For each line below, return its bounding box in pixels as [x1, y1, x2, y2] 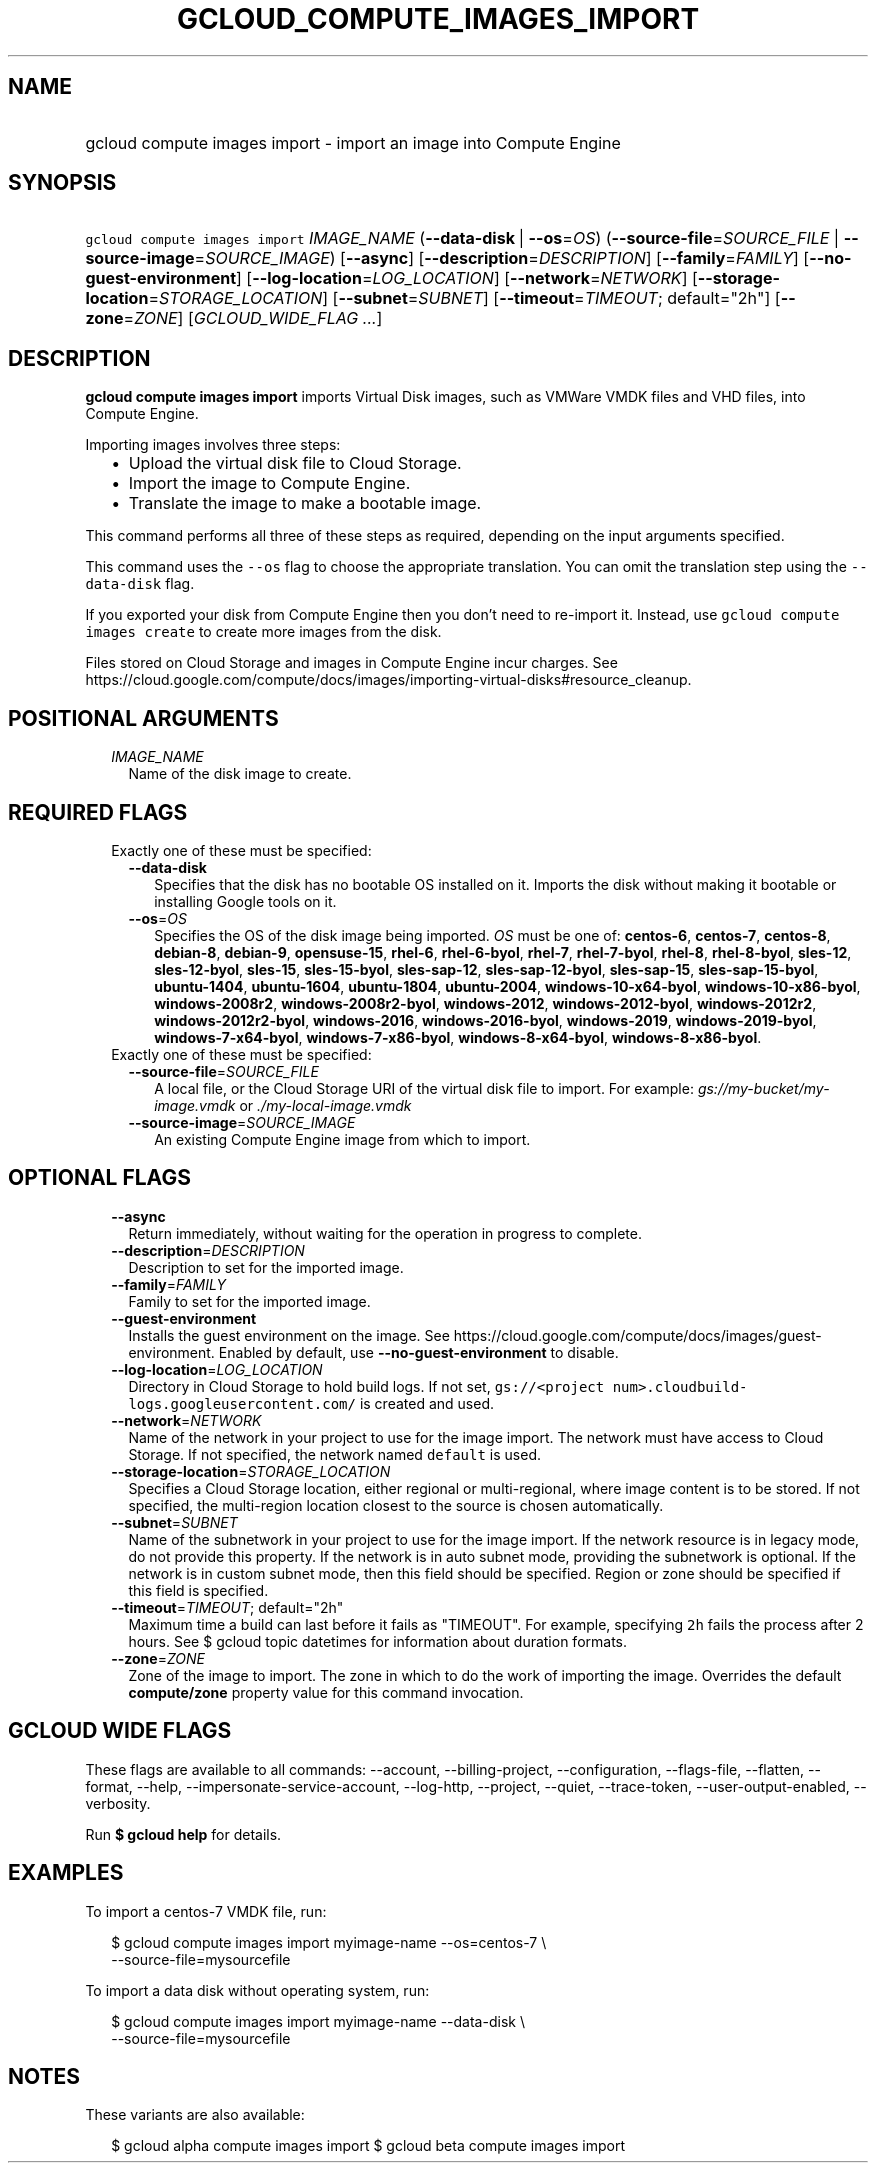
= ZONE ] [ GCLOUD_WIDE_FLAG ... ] [123, 308, 383, 329]
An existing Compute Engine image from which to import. [154, 1130, 531, 1148]
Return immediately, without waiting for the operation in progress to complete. [128, 1224, 642, 1242]
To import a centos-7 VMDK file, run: [85, 1902, 327, 1920]
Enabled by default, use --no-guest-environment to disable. [218, 1343, 619, 1361]
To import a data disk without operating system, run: [85, 1981, 430, 1999]
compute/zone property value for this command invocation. [128, 1683, 524, 1701]
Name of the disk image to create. [128, 765, 352, 783]
